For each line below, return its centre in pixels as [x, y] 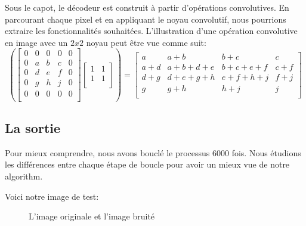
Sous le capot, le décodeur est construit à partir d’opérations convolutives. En [147, 7]
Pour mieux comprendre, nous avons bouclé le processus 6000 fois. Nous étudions [153, 152]
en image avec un [36, 42]
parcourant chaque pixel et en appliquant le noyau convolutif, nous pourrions [146, 19]
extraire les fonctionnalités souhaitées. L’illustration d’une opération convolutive [151, 31]
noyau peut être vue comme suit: [146, 42]
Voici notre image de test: [52, 196]
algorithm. [24, 176]
